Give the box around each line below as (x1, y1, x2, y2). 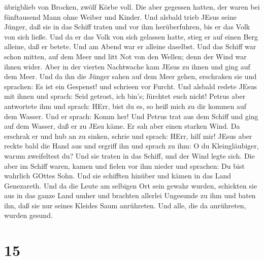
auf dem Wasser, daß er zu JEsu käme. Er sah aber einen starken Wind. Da (4, 121, 240, 131)
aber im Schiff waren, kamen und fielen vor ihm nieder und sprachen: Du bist (4, 160, 245, 171)
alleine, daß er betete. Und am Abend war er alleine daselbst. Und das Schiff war (4, 41, 256, 52)
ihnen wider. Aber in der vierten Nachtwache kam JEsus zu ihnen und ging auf (4, 61, 250, 71)
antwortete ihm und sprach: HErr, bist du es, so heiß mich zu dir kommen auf (4, 100, 247, 111)
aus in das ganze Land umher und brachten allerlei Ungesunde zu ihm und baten (4, 190, 256, 201)
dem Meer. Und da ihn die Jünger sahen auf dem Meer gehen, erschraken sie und (4, 71, 257, 82)
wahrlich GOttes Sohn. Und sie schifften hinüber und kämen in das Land (4, 170, 232, 181)
